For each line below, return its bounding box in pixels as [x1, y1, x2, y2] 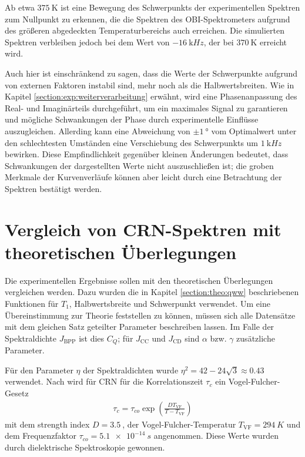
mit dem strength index [5, 418, 90, 430]
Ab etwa [5, 1, 35, 13]
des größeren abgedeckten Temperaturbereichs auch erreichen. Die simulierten [5, 24, 284, 37]
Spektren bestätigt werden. [5, 182, 102, 194]
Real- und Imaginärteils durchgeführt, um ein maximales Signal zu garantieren [5, 101, 288, 114]
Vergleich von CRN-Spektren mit [5, 217, 281, 241]
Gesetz [5, 387, 29, 399]
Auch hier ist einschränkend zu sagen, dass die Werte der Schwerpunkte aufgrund [5, 67, 298, 79]
